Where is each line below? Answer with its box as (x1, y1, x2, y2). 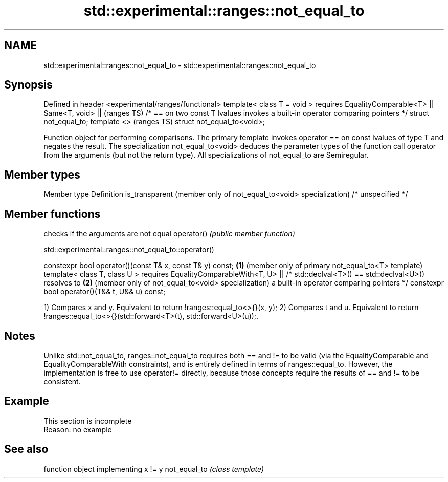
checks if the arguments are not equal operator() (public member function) (43, 229, 295, 238)
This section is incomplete (43, 416, 132, 425)
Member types (4, 168, 80, 181)
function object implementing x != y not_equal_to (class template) (43, 464, 264, 473)
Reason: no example (43, 425, 112, 434)
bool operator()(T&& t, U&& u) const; (43, 287, 166, 296)
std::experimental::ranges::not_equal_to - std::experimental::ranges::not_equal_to (43, 60, 316, 70)
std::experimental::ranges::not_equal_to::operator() (43, 245, 214, 254)
